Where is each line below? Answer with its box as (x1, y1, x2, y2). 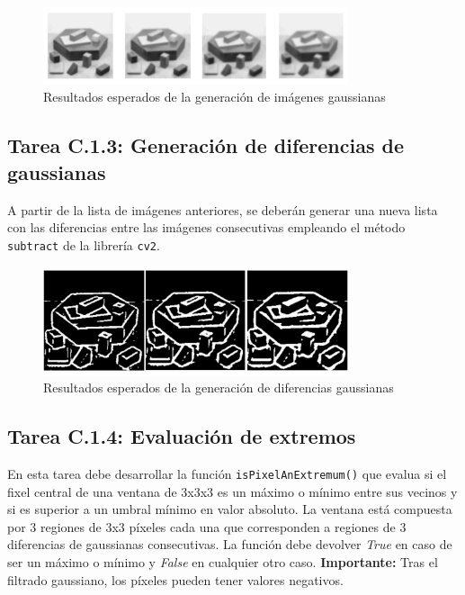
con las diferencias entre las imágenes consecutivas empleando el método (7, 218, 406, 237)
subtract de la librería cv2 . (7, 235, 160, 254)
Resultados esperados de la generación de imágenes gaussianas (43, 87, 386, 106)
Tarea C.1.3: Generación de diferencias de (7, 131, 405, 159)
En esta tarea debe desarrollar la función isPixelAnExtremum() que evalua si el (7, 464, 447, 483)
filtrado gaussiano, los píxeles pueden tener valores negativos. (7, 570, 344, 589)
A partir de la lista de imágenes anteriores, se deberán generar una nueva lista (7, 200, 438, 219)
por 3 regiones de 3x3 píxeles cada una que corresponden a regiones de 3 (7, 517, 407, 536)
